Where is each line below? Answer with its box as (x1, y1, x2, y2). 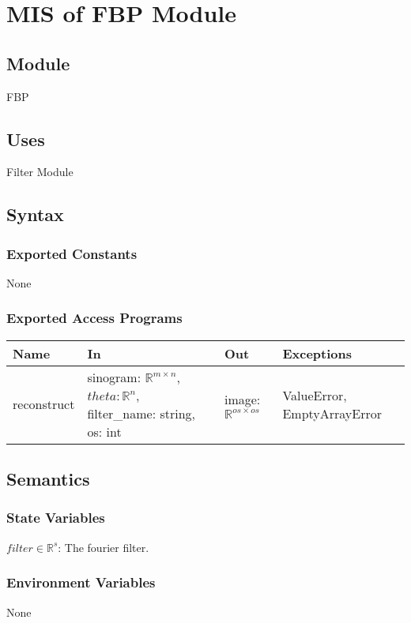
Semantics (6, 467, 90, 491)
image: (224, 389, 261, 408)
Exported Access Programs (6, 308, 183, 328)
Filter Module (6, 163, 74, 180)
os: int (87, 422, 122, 441)
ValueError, (282, 385, 347, 404)
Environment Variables (6, 572, 156, 592)
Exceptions (282, 343, 353, 362)
